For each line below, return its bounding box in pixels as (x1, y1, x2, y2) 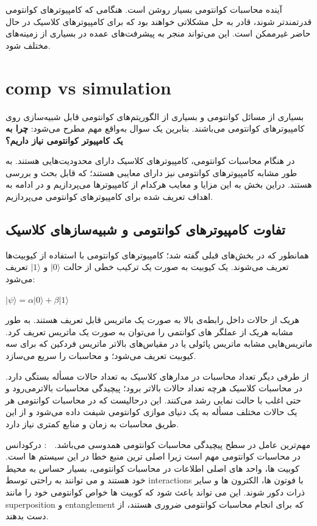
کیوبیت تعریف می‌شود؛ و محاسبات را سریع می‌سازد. (5, 349, 196, 362)
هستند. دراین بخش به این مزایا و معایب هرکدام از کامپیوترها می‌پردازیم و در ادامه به (5, 178, 312, 191)
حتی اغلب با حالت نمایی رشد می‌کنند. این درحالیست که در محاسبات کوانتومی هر (5, 393, 301, 406)
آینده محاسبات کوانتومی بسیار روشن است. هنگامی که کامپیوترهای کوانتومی (5, 3, 282, 15)
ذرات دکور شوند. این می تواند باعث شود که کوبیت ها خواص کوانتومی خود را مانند (5, 485, 305, 498)
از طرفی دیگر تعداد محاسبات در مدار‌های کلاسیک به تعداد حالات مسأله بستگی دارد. (5, 369, 309, 382)
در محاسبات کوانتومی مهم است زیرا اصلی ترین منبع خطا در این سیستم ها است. (5, 450, 301, 463)
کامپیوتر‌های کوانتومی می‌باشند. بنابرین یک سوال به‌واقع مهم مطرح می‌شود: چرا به (5, 122, 305, 135)
